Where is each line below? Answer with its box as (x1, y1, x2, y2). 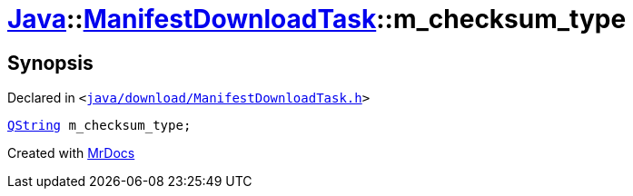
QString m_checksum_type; (7, 118, 192, 133)
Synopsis (7, 51, 94, 74)
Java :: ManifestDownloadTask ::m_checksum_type (7, 4, 627, 34)
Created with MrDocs (7, 145, 135, 162)
